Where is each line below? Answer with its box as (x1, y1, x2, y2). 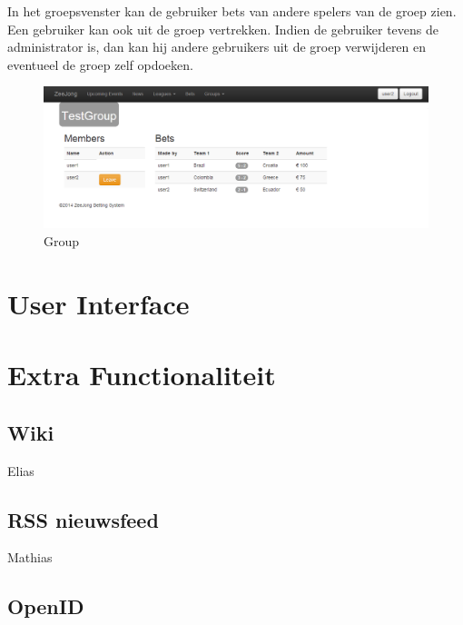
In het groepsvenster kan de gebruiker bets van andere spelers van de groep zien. (7, 2, 457, 20)
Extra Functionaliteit (7, 356, 276, 393)
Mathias (7, 548, 53, 567)
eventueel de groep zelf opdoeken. (7, 55, 193, 74)
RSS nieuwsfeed (7, 505, 159, 533)
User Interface (7, 284, 190, 322)
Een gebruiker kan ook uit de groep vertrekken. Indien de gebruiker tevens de (7, 19, 439, 38)
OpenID (7, 592, 84, 620)
